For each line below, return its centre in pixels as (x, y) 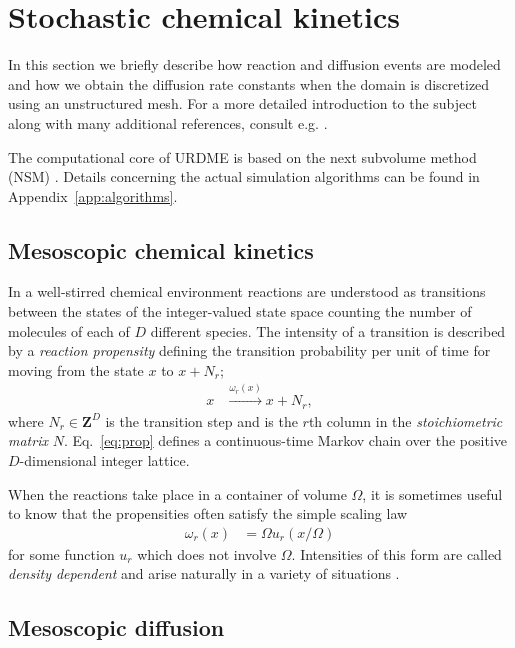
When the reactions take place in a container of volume (177, 493)
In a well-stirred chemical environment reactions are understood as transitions (247, 291)
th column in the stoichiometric (405, 420)
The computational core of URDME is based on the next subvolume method (242, 156)
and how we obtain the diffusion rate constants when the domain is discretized (249, 83)
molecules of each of (69, 330)
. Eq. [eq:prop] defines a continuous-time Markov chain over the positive (285, 440)
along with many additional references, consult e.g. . (168, 122)
